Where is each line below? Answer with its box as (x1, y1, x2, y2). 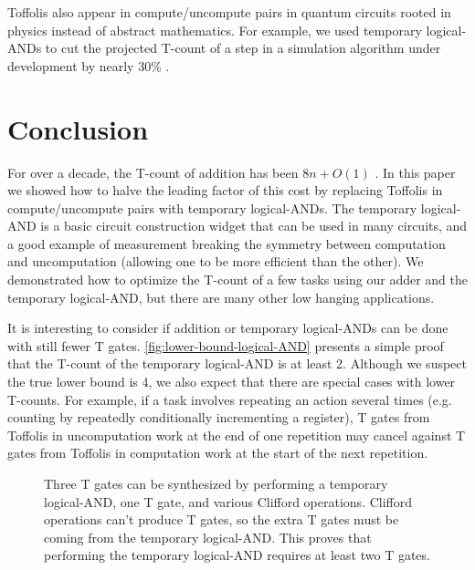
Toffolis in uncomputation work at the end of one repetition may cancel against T (7, 425, 466, 444)
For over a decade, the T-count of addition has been (7, 162, 299, 181)
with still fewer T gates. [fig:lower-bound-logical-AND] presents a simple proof (7, 336, 444, 355)
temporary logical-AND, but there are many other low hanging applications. (7, 287, 435, 306)
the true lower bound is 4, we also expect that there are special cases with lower (7, 372, 456, 391)
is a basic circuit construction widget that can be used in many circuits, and (40, 216, 468, 235)
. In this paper (375, 162, 456, 181)
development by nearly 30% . (7, 56, 170, 75)
